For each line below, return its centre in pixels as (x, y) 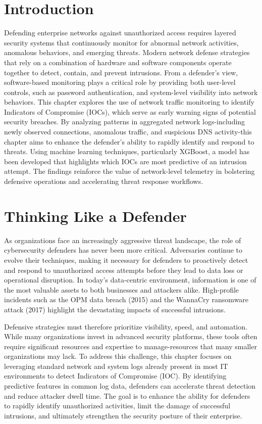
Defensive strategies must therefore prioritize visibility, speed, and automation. (126, 326)
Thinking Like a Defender (95, 216)
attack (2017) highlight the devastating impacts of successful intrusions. (115, 309)
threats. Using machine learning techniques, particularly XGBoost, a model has (127, 151)
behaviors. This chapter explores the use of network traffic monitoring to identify (129, 102)
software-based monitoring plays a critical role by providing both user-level (120, 82)
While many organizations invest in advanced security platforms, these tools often (131, 336)
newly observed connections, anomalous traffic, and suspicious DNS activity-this (128, 132)
